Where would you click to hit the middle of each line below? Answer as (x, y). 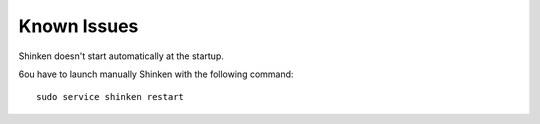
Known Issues (78, 26)
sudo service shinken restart (110, 97)
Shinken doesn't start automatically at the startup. (121, 56)
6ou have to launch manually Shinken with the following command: (156, 74)
